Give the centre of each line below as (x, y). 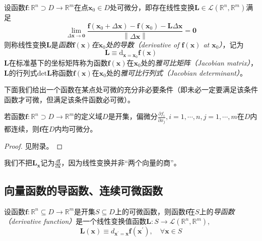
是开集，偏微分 (133, 116)
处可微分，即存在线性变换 (152, 7)
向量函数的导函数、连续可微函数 (83, 190)
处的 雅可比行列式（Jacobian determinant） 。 (176, 72)
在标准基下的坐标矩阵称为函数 (58, 62)
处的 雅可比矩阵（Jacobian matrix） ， (199, 62)
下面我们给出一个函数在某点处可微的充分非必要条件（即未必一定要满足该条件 (131, 89)
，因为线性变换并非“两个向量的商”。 (121, 163)
